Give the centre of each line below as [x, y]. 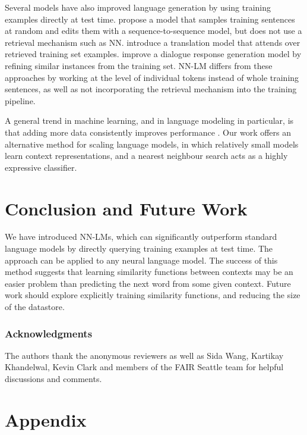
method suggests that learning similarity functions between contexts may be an [149, 272]
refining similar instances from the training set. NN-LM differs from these [139, 65]
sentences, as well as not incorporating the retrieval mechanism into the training [151, 89]
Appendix [46, 419]
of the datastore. [35, 306]
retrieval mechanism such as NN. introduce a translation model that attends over [153, 42]
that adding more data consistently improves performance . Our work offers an [148, 132]
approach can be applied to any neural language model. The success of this [141, 260]
